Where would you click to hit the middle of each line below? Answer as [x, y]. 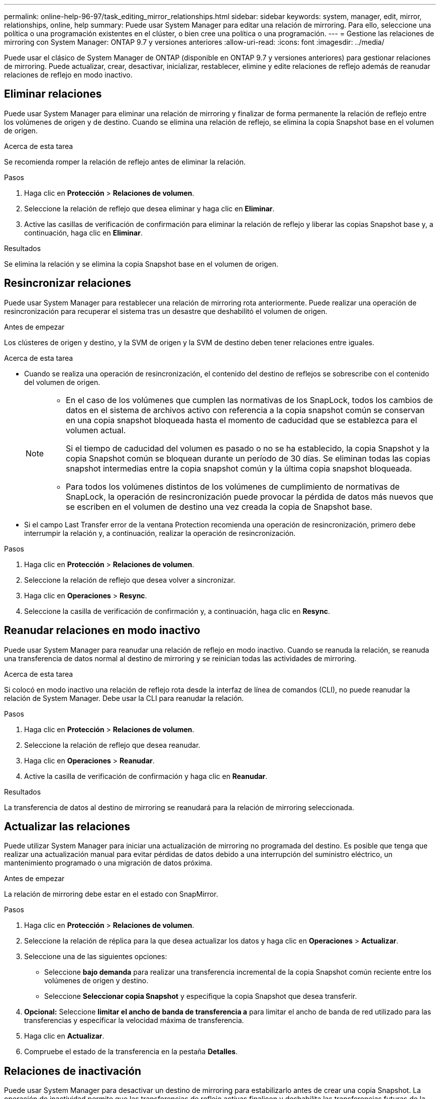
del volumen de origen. [62, 382]
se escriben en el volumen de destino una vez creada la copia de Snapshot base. [219, 506]
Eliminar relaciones [53, 94]
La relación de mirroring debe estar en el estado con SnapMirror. [111, 894]
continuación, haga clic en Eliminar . [83, 232]
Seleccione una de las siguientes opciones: [96, 957]
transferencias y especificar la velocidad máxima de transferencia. [134, 1020]
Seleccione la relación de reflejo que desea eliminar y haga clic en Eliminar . [149, 208]
